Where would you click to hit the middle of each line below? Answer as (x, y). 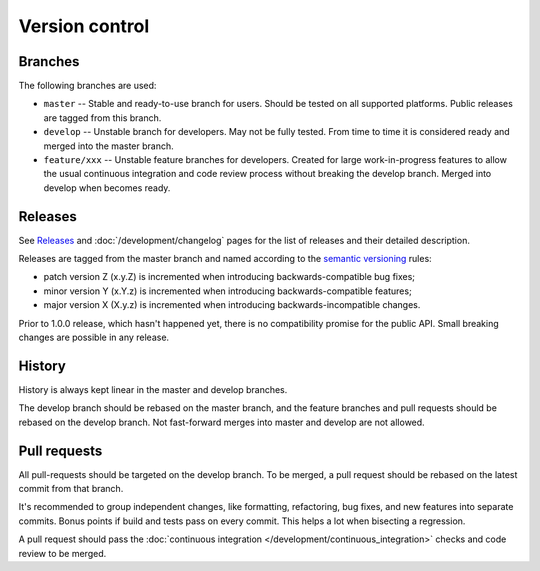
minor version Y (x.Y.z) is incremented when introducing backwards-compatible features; (227, 291)
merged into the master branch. (108, 146)
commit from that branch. (71, 489)
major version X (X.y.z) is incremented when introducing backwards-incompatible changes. (232, 305)
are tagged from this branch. (102, 117)
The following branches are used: (87, 86)
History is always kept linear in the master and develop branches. (153, 389)
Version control (84, 26)
